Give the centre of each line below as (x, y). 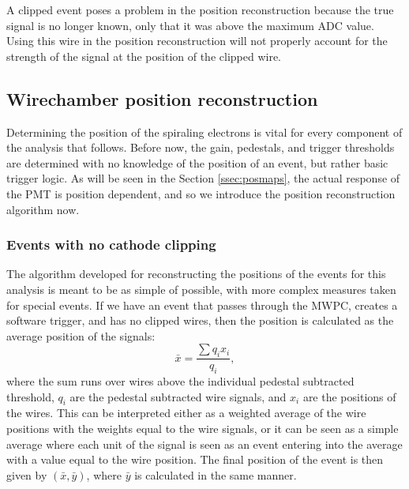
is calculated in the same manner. (216, 474)
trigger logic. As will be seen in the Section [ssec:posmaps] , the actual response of (203, 178)
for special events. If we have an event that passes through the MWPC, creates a (202, 305)
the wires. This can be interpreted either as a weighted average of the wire (186, 413)
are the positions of (349, 396)
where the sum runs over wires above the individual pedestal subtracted (180, 380)
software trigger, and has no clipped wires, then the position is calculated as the (200, 320)
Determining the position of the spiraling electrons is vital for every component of (204, 132)
